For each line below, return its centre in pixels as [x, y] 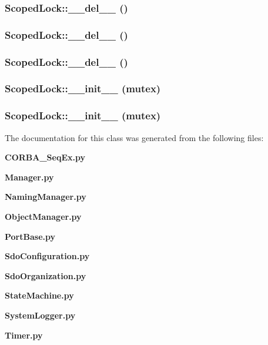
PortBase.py [30, 236]
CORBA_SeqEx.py [45, 157]
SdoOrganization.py [46, 275]
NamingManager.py [46, 197]
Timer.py [24, 335]
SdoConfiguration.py [47, 256]
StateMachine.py [39, 295]
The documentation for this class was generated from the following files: [134, 137]
